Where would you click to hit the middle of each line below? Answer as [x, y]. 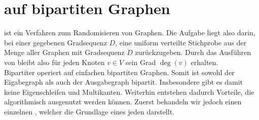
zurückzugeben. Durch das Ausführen [193, 52]
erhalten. [205, 62]
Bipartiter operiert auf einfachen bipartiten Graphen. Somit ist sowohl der [119, 72]
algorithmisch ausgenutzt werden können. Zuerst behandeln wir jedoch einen [123, 102]
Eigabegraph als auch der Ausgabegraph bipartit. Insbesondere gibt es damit [123, 82]
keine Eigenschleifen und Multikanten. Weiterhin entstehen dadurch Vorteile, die [129, 92]
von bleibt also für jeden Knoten [54, 62]
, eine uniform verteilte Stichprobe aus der [181, 42]
